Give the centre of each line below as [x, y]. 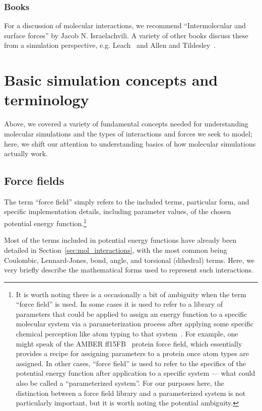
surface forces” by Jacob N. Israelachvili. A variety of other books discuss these [126, 35]
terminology [47, 99]
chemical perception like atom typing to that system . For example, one [127, 334]
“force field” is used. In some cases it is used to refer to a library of [119, 304]
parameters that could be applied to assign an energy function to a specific [132, 314]
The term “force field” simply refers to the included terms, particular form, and [127, 201]
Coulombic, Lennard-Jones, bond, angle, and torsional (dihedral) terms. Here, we [129, 260]
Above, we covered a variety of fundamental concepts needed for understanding [126, 124]
